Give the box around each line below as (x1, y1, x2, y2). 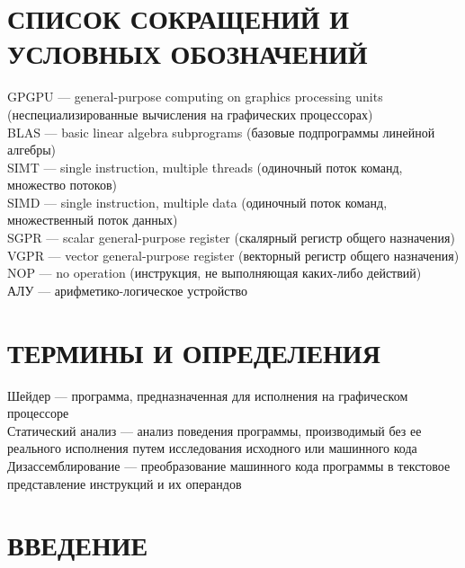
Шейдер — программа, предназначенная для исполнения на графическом (7, 386, 408, 404)
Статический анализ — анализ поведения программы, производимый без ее (7, 421, 422, 439)
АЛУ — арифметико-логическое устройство (7, 280, 248, 299)
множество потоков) (7, 175, 117, 194)
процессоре (7, 404, 69, 422)
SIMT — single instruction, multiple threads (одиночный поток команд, (7, 157, 403, 176)
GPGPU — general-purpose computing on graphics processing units (7, 87, 383, 106)
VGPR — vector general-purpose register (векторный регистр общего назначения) (7, 245, 460, 264)
